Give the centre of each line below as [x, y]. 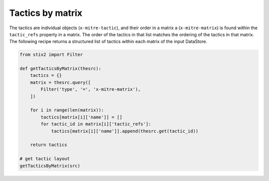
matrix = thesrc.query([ [61, 82]
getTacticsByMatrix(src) [50, 166]
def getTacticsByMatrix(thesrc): [61, 69]
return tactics [49, 145]
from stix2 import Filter [51, 55]
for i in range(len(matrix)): [67, 110]
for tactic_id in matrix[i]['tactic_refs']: [96, 124]
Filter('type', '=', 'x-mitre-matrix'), [91, 90]
